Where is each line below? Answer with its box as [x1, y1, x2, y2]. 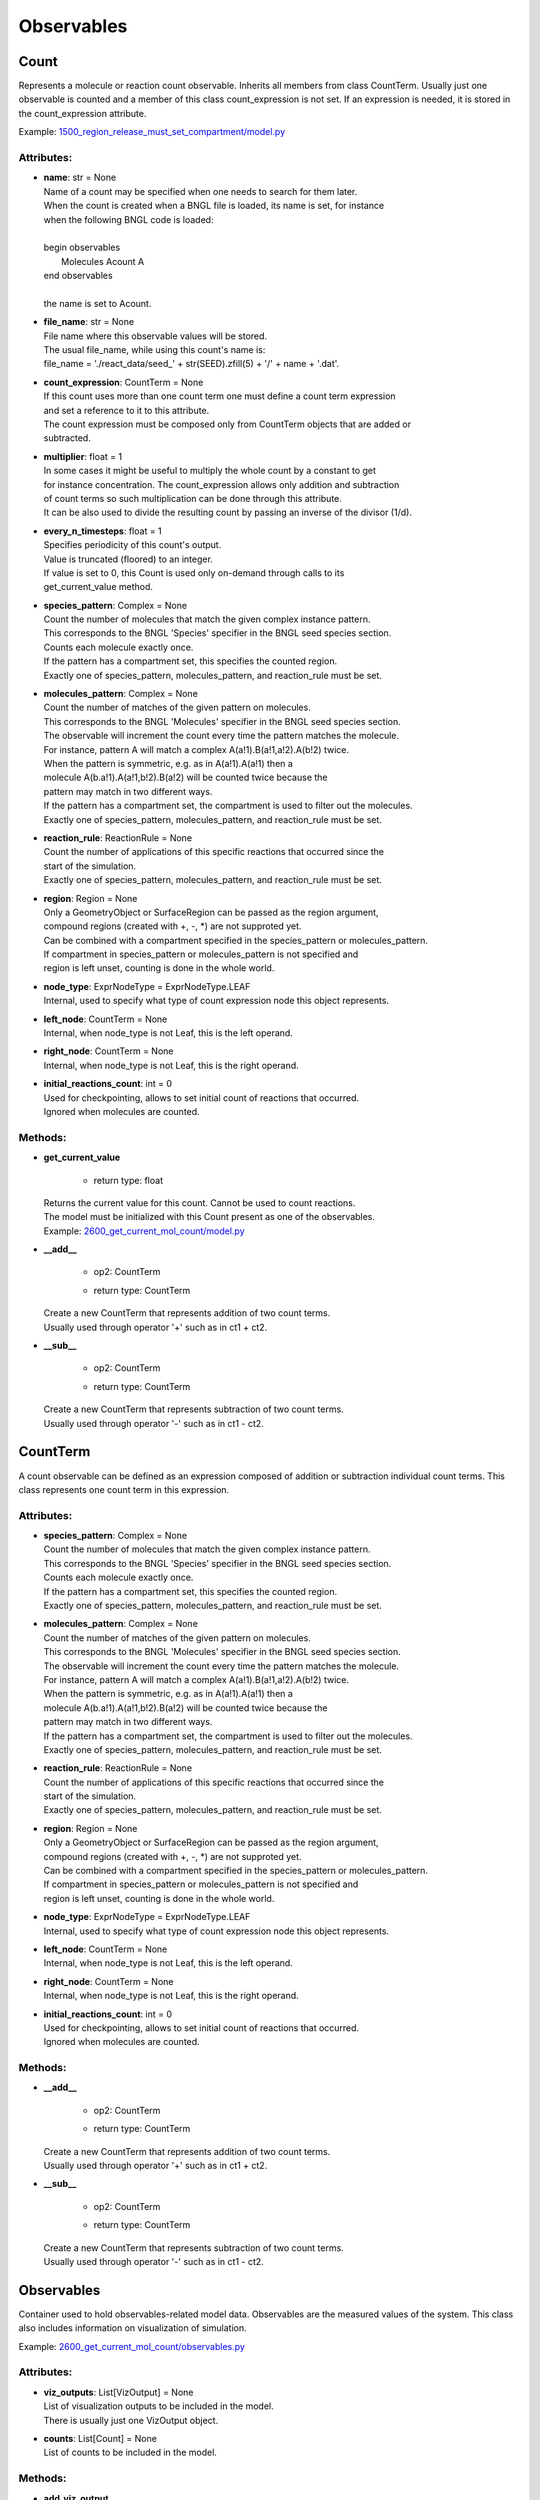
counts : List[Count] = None [43, 2432, 157, 2444]
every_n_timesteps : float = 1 [43, 525, 162, 537]
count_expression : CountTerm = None [43, 376, 204, 388]
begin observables [43, 241, 121, 254]
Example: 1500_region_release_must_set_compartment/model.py [18, 126, 286, 138]
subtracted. [43, 432, 92, 444]
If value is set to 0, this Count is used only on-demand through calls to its [43, 566, 345, 579]
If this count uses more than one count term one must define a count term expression [43, 390, 396, 402]
